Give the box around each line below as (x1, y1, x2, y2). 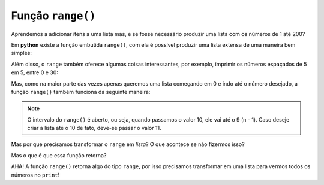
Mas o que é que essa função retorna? (11, 151, 107, 159)
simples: (11, 50, 32, 57)
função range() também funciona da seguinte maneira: (11, 88, 151, 95)
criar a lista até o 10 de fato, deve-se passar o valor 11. (27, 125, 161, 132)
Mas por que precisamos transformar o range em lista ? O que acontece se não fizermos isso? (11, 141, 245, 148)
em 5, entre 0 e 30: (11, 69, 58, 76)
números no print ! (11, 171, 60, 178)
